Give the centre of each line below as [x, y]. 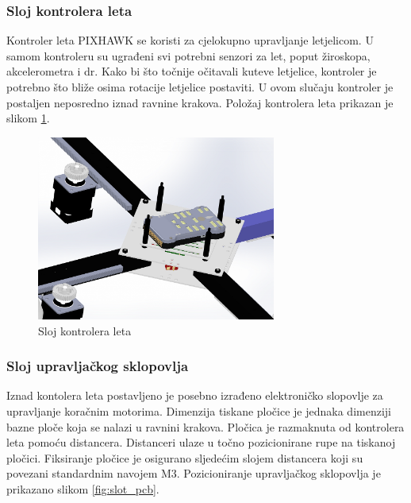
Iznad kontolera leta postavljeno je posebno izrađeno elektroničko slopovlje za [195, 395]
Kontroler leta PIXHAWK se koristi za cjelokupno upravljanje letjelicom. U [190, 40]
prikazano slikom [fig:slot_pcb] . [83, 489]
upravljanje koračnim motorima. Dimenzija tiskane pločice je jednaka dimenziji [199, 411]
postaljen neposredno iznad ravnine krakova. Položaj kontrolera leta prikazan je [200, 102]
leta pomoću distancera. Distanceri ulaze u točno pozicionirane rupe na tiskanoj [201, 442]
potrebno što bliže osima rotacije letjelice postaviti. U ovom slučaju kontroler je [200, 87]
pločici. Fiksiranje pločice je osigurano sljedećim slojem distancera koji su [185, 457]
